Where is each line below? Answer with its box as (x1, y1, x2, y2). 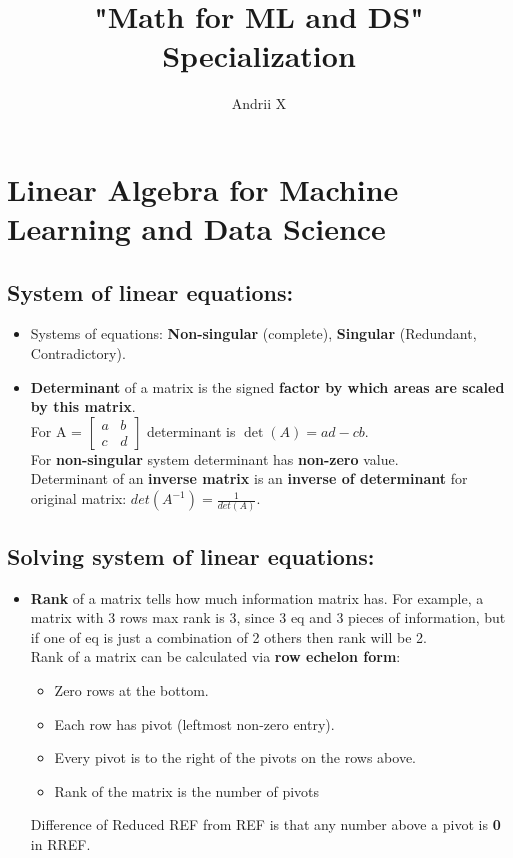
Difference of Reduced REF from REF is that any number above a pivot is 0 (30, 814, 501, 835)
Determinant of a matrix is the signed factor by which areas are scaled (30, 376, 505, 397)
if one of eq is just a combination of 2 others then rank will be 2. (30, 626, 427, 647)
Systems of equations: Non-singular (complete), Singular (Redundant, (30, 323, 477, 344)
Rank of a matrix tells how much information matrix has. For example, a (30, 587, 484, 608)
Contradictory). (30, 343, 126, 364)
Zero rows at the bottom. (54, 679, 209, 700)
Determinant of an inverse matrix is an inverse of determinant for (30, 468, 468, 489)
